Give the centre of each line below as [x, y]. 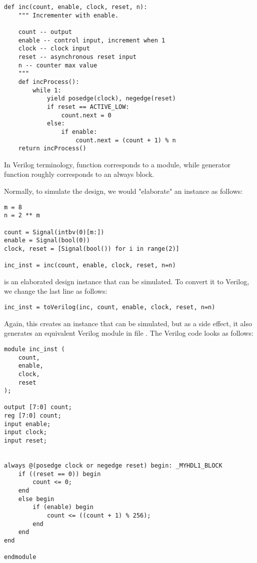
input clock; [25, 432]
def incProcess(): [49, 82]
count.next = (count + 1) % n [126, 140]
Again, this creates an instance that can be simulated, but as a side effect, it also [128, 323]
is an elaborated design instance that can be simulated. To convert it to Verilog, [127, 281]
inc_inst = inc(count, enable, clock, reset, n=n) [90, 266]
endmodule [20, 557]
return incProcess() [52, 149]
